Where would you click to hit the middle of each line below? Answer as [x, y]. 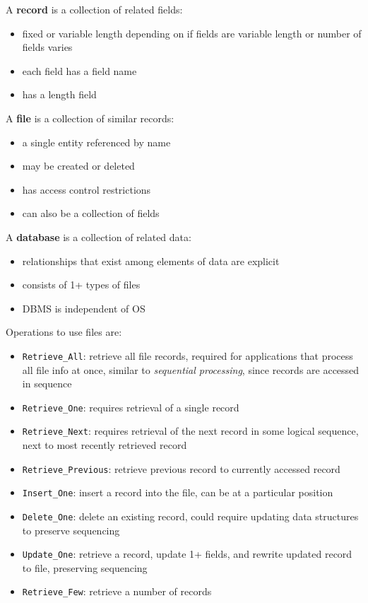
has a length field [59, 94]
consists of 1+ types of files [81, 285]
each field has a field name [79, 70]
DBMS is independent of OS [84, 308]
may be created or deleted [78, 166]
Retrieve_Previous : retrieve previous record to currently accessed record [181, 468]
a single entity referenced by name [96, 142]
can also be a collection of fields [91, 213]
